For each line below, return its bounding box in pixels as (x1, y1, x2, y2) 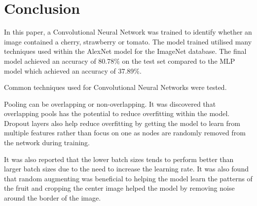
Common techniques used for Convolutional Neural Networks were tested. (4, 82, 227, 92)
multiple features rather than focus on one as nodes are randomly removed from (4, 127, 246, 138)
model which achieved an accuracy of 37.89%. (4, 65, 142, 76)
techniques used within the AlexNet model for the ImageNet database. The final (4, 46, 247, 56)
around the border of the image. (4, 193, 101, 203)
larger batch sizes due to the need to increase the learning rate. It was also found (4, 164, 249, 174)
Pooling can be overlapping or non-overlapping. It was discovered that (4, 98, 216, 109)
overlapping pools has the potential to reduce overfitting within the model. (4, 108, 230, 119)
